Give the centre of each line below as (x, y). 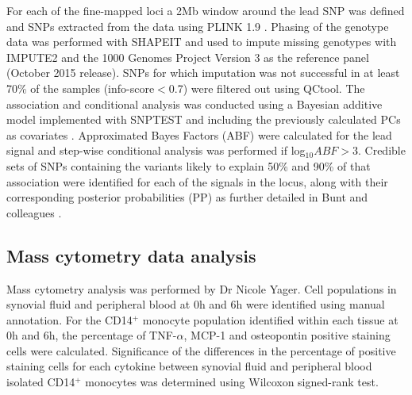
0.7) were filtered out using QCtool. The (267, 88)
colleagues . (34, 212)
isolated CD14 (41, 382)
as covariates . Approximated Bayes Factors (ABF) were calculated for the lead (199, 134)
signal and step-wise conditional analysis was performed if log (156, 150)
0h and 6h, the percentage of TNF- (92, 335)
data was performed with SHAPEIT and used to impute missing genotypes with (202, 42)
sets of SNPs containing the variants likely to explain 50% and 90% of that (189, 165)
